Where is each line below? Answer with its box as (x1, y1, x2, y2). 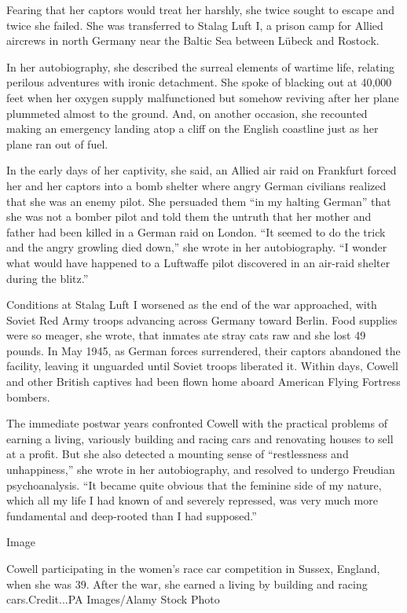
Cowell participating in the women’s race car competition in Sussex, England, (6, 560, 380, 576)
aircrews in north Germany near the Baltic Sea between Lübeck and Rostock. (6, 32, 379, 49)
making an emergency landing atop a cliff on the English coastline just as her (6, 120, 379, 137)
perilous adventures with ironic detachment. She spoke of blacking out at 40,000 (6, 74, 392, 90)
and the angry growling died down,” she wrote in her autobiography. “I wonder (6, 239, 387, 255)
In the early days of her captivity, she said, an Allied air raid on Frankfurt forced (6, 162, 397, 178)
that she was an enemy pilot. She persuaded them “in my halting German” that (6, 193, 391, 209)
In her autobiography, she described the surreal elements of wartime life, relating (6, 58, 395, 75)
